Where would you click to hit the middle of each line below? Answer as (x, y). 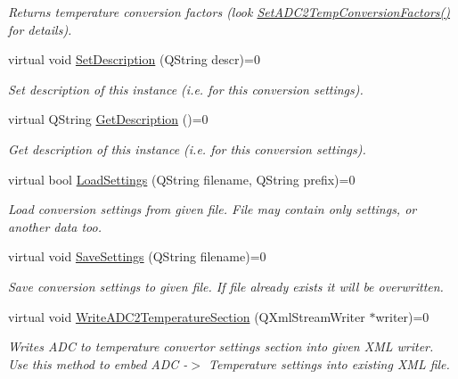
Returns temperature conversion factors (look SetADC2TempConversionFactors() (229, 12)
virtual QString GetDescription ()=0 (108, 119)
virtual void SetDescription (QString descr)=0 (134, 59)
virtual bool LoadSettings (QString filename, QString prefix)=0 (182, 179)
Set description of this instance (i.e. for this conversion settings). (186, 89)
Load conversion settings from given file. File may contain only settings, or (213, 209)
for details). (40, 29)
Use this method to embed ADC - (98, 363)
